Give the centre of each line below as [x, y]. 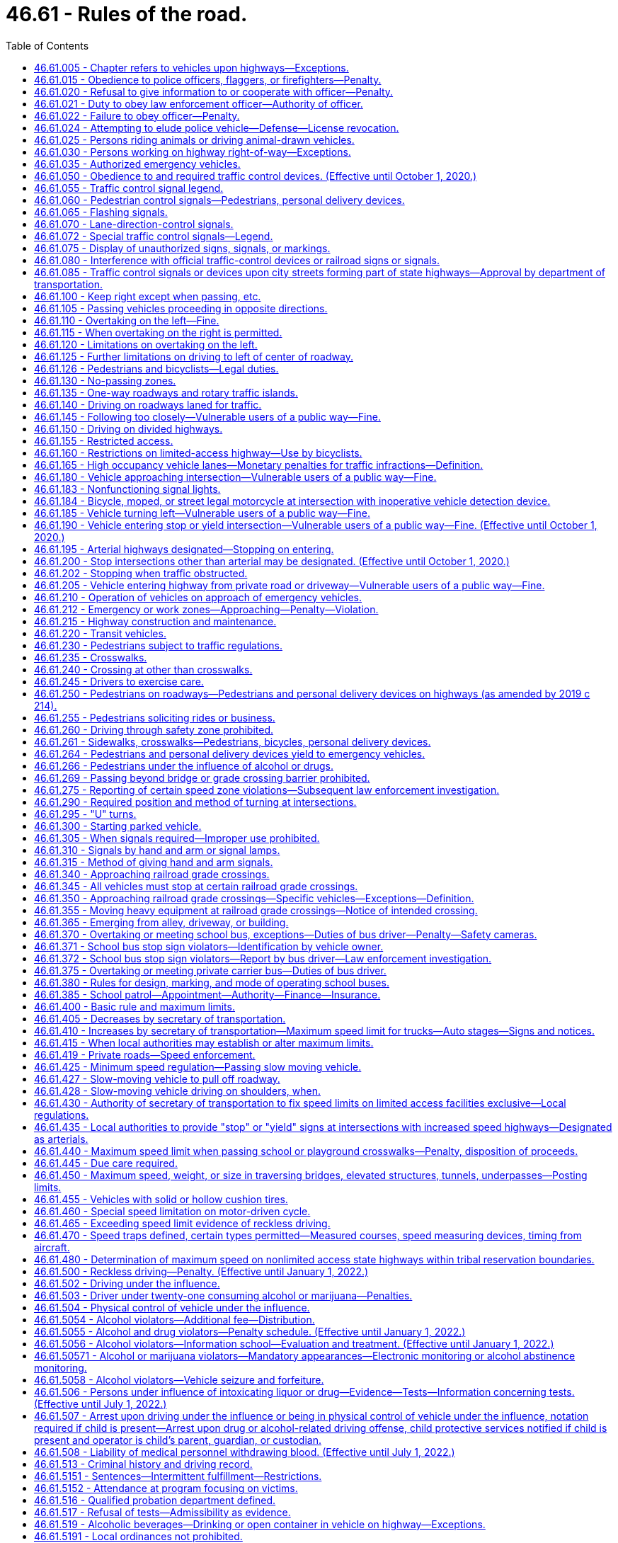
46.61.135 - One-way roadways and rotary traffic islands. [166, 392]
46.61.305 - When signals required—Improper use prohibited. [177, 838]
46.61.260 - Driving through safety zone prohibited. [154, 729]
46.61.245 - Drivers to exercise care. [119, 681]
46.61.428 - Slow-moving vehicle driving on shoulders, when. [177, 1091]
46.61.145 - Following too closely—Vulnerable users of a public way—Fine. [207, 416]
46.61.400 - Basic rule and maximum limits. [135, 1006]
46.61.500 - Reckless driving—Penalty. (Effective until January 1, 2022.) [201, 1271]
